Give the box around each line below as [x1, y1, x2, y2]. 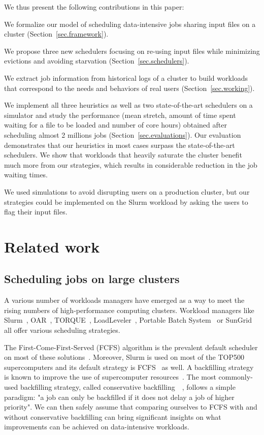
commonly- [218, 371, 253, 382]
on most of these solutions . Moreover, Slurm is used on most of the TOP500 [4, 352, 244, 362]
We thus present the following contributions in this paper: [4, 2, 184, 12]
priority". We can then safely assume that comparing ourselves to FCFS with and [4, 401, 257, 412]
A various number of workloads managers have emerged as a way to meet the [4, 295, 245, 305]
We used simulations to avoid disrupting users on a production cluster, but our [4, 186, 250, 197]
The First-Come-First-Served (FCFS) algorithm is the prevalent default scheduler [4, 341, 258, 352]
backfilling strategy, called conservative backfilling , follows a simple [20, 382, 236, 392]
